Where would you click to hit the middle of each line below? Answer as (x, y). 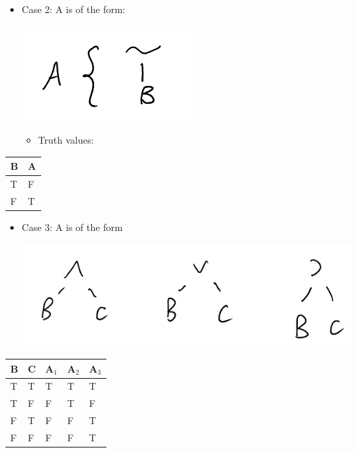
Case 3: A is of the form (72, 227)
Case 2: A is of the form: (73, 9)
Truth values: (66, 140)
